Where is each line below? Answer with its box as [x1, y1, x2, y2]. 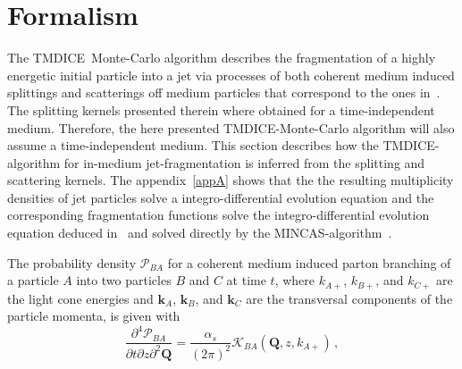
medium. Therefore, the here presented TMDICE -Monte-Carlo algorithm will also [7, 118, 455, 137]
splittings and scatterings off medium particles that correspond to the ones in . [7, 83, 441, 102]
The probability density [7, 253, 137, 272]
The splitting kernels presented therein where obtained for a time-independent [7, 100, 435, 119]
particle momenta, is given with [7, 306, 181, 325]
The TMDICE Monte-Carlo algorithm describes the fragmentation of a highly [7, 48, 436, 67]
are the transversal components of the [246, 289, 453, 307]
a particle [7, 271, 59, 289]
